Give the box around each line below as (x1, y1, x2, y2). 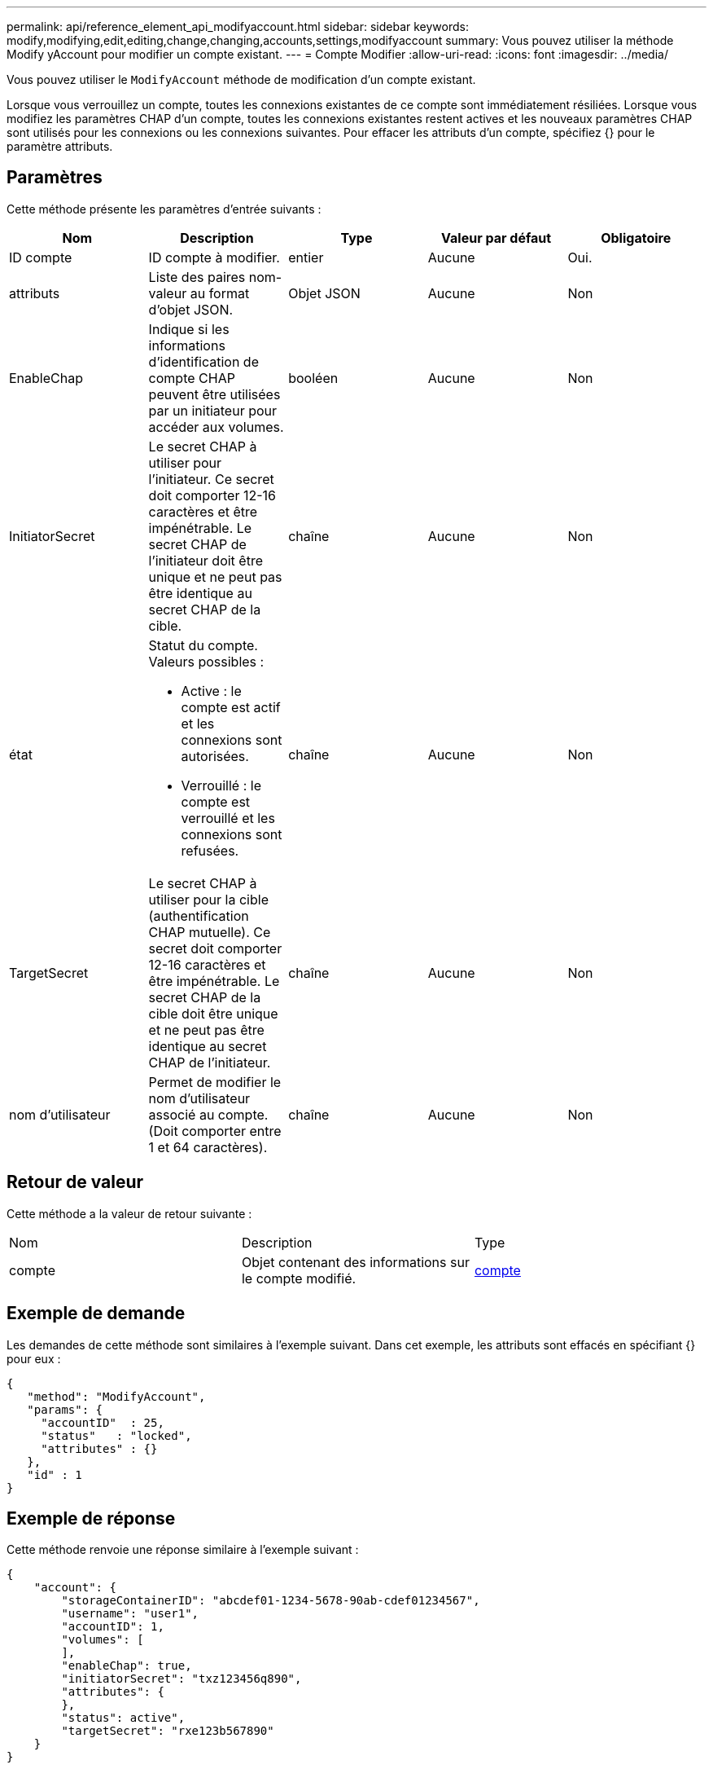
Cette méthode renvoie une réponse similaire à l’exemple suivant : (7, 1542, 359, 1557)
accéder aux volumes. (148, 418, 284, 435)
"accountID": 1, (61, 1620, 164, 1634)
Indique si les (148, 320, 230, 337)
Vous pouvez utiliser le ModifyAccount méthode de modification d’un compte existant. (7, 73, 476, 86)
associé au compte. (148, 1106, 269, 1123)
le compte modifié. (241, 1270, 356, 1287)
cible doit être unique (148, 1005, 278, 1022)
